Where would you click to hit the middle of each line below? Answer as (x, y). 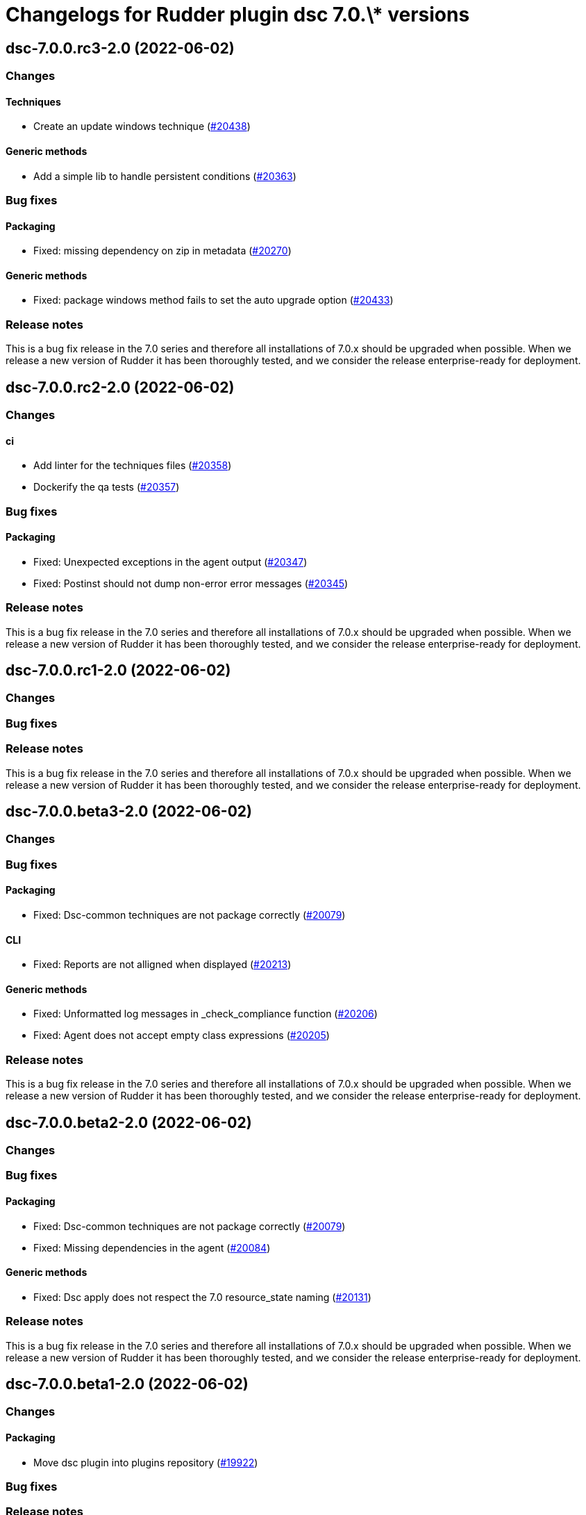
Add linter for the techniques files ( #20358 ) (133, 466)
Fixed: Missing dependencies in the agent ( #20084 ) (152, 1247)
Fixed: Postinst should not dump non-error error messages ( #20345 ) (191, 583)
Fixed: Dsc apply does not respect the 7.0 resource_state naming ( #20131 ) (202, 1297)
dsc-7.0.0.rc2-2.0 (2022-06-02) (120, 387)
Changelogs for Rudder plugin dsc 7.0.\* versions (238, 15)
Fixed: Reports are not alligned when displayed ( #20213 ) (162, 965)
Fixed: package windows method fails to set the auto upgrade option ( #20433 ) (214, 300)
